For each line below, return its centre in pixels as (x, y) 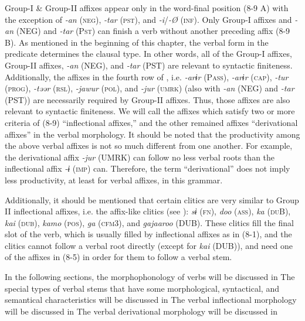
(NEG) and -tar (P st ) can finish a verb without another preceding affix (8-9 (153, 31)
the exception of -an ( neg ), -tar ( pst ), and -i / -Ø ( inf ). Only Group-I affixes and (148, 19)
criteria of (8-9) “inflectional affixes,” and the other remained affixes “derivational (151, 122)
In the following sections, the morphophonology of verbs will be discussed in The (150, 277)
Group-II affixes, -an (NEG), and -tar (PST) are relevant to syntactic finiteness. (149, 65)
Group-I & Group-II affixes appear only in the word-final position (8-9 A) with (147, 8)
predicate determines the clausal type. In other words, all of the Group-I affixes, (148, 54)
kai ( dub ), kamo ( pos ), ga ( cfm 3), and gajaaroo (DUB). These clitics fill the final (149, 222)
